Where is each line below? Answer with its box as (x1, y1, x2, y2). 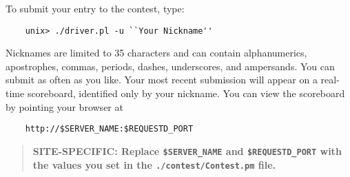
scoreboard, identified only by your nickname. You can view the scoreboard (27, 86, 345, 101)
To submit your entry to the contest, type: (6, 1, 185, 15)
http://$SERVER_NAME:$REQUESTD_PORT (25, 124, 194, 134)
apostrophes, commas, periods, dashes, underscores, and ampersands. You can (6, 59, 335, 73)
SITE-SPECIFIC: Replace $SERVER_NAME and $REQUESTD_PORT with (32, 143, 342, 158)
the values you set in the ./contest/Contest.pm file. (32, 157, 276, 171)
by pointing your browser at (6, 99, 123, 114)
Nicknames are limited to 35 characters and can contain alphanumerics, (6, 45, 307, 60)
